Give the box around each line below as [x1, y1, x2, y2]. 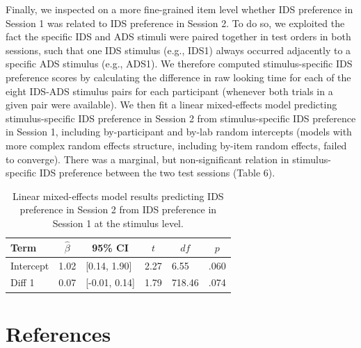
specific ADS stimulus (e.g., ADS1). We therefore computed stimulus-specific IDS [6, 56, 353, 71]
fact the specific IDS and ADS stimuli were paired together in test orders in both [6, 29, 351, 44]
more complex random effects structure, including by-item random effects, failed [6, 138, 347, 152]
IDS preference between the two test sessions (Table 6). [39, 165, 275, 180]
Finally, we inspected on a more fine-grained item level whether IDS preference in [6, 2, 353, 16]
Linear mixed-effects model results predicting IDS [13, 188, 224, 203]
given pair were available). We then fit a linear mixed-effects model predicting [6, 97, 337, 112]
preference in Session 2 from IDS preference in [19, 202, 217, 217]
